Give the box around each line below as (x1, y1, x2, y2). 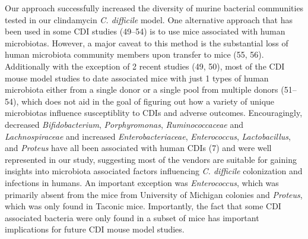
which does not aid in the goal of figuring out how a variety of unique (21, 95, 275, 107)
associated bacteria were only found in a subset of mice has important (5, 211, 259, 224)
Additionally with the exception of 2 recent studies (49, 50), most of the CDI (5, 59, 285, 72)
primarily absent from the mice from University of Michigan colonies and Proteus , (5, 188, 303, 200)
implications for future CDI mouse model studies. (5, 223, 185, 235)
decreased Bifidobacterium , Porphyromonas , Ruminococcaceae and (5, 118, 244, 130)
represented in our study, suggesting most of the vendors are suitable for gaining (5, 153, 297, 165)
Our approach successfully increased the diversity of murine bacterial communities (5, 2, 304, 14)
